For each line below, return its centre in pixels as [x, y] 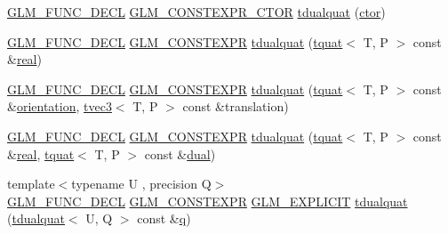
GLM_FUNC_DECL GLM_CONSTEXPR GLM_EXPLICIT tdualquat [208, 201]
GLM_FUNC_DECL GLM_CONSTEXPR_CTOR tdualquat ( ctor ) [196, 12]
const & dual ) [180, 153]
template [31, 184]
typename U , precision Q [141, 184]
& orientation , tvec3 [60, 106]
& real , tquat [41, 153]
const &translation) [236, 106]
